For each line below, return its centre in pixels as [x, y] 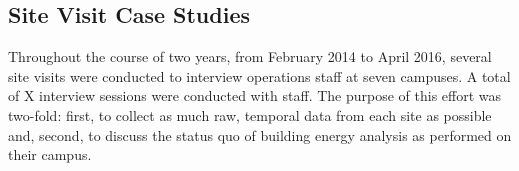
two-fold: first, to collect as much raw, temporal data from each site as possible [250, 114]
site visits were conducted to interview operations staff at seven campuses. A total [259, 75]
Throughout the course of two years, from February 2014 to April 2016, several [250, 56]
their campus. [50, 154]
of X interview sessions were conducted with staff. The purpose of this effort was [255, 95]
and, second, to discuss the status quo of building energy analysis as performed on [260, 134]
